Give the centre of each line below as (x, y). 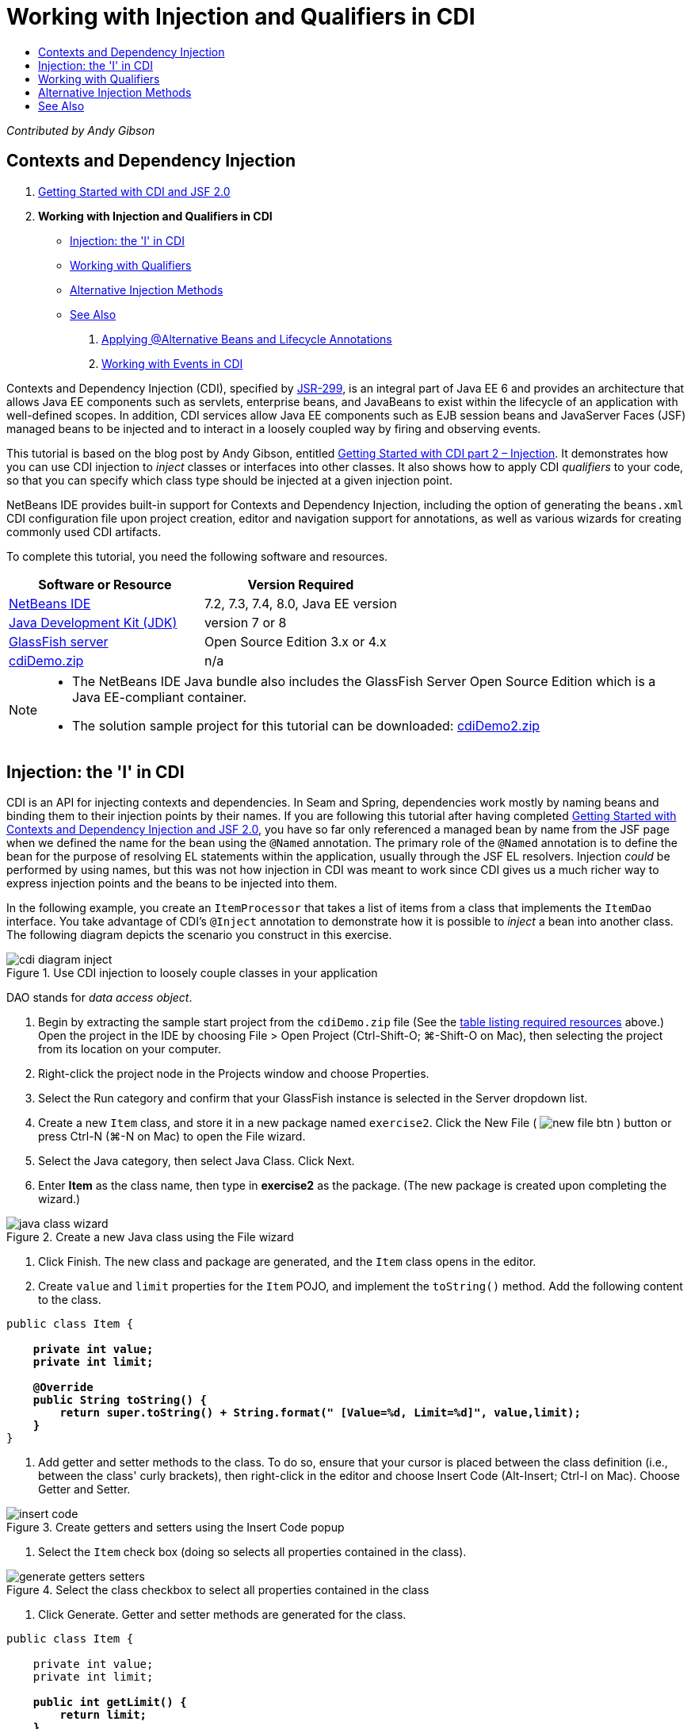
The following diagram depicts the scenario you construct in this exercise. (199, 935)
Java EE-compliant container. (160, 697)
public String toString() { (120, 1400)
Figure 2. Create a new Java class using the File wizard (150, 1237)
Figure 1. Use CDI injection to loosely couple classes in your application (192, 973)
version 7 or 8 (245, 622)
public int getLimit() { (110, 1702)
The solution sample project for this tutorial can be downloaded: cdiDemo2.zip (306, 725)
